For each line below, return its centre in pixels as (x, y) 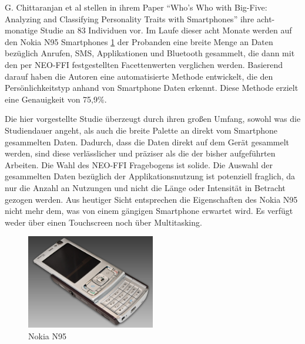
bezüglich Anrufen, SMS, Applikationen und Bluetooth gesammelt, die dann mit (150, 53)
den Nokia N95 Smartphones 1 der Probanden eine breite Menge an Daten (139, 41)
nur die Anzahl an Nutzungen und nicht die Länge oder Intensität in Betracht (145, 187)
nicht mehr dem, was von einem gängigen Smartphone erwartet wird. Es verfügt (149, 211)
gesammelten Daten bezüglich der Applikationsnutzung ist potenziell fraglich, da (150, 176)
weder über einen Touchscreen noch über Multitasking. (103, 222)
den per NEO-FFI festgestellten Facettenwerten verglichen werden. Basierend (144, 64)
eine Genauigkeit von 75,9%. (56, 99)
